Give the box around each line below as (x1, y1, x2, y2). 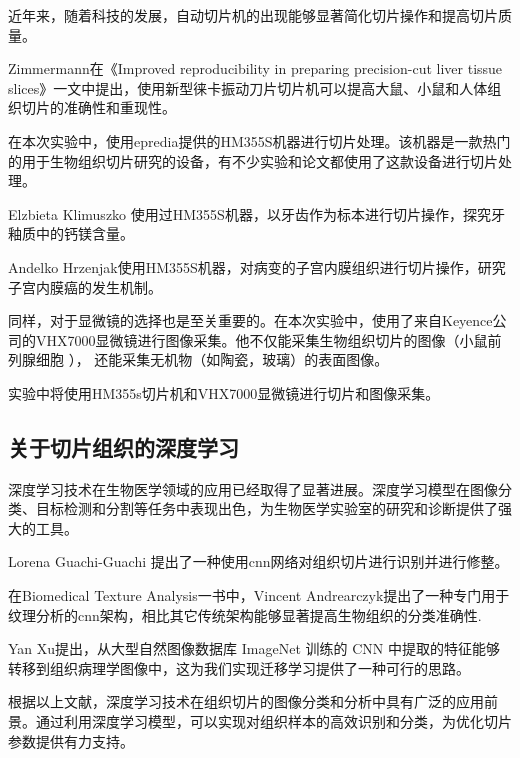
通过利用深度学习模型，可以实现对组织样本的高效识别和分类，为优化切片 (35, 711, 512, 732)
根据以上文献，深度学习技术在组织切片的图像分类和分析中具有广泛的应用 (8, 691, 484, 712)
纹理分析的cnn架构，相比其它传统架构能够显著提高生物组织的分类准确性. (8, 604, 482, 625)
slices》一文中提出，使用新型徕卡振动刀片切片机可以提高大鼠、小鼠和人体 (8, 77, 488, 98)
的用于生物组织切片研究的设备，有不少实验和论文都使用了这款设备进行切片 (8, 150, 498, 171)
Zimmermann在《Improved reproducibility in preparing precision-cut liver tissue (8, 58, 503, 79)
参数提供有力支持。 (8, 730, 134, 751)
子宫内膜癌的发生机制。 (8, 276, 162, 297)
